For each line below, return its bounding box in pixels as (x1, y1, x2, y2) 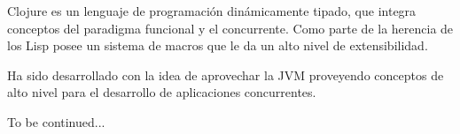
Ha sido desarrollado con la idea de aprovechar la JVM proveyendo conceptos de (7, 65, 444, 84)
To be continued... (7, 112, 105, 130)
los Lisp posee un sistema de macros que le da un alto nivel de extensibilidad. (7, 36, 428, 55)
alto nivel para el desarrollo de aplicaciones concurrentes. (7, 83, 316, 101)
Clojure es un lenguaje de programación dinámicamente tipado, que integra (7, 2, 417, 19)
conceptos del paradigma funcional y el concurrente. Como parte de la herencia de (7, 19, 454, 37)
